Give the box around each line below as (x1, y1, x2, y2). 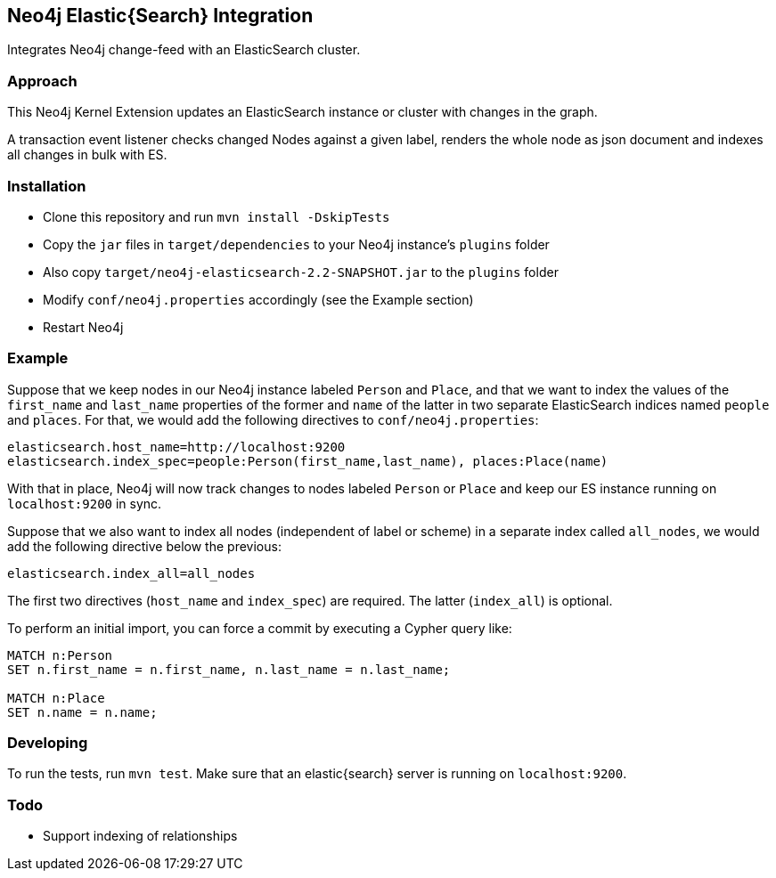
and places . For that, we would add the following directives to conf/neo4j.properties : (7, 411, 539, 427)
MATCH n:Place (7, 690, 105, 705)
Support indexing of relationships (43, 828, 238, 844)
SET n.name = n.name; (7, 704, 158, 719)
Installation (7, 176, 86, 195)
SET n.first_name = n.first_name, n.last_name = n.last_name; (7, 662, 451, 677)
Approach (7, 71, 78, 90)
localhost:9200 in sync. (7, 495, 162, 511)
